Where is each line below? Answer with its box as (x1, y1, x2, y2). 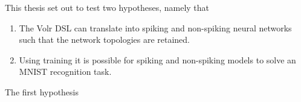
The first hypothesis (5, 85, 79, 98)
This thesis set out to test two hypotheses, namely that (5, 1, 210, 13)
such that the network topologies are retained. (19, 33, 190, 46)
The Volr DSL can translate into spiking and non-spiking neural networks (19, 21, 292, 34)
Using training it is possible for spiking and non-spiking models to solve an (19, 53, 296, 66)
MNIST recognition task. (19, 65, 112, 78)
